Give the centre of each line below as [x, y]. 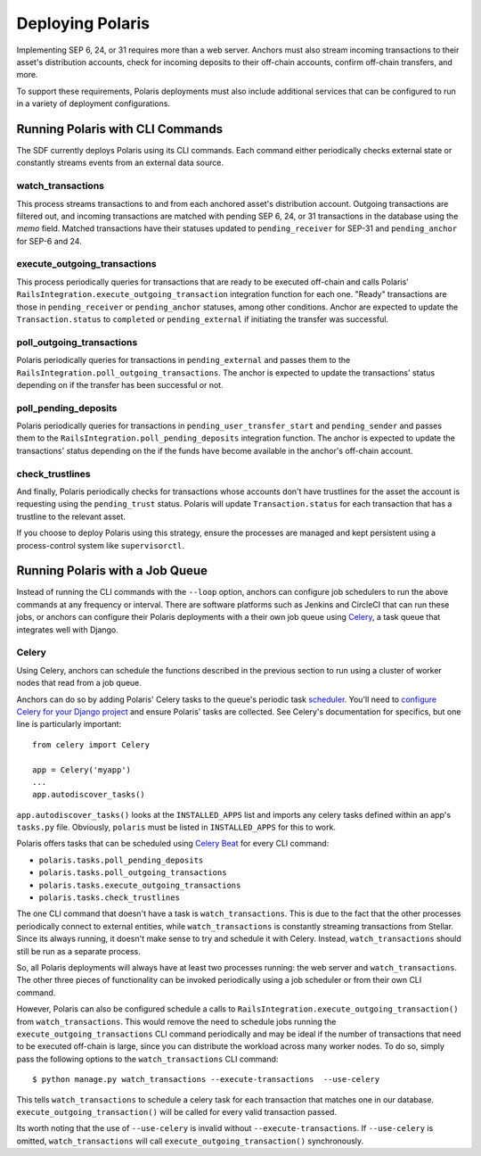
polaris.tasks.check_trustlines [109, 898]
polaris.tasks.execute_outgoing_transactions [140, 885]
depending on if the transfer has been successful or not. [120, 384]
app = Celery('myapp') [82, 770]
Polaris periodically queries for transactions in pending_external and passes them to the [183, 360]
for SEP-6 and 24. [49, 241]
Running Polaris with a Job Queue [112, 571]
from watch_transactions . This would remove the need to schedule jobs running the [176, 1021]
